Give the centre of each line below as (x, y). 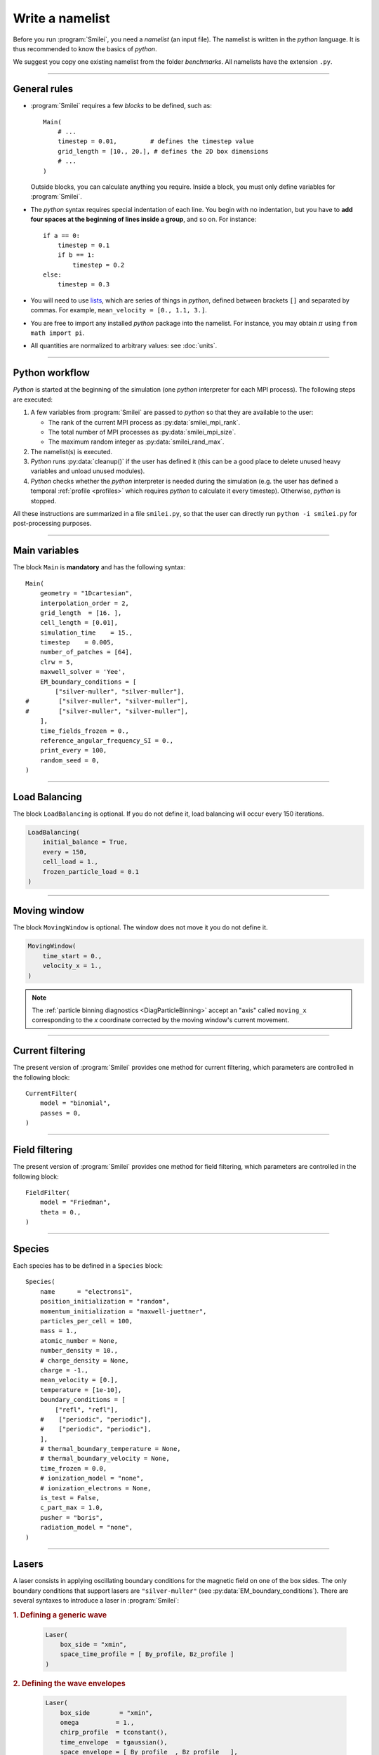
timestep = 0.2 (99, 265)
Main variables (46, 551)
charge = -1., (64, 1370)
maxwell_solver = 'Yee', (82, 672)
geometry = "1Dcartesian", (86, 594)
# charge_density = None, (85, 1360)
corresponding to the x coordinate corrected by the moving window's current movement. (160, 1020)
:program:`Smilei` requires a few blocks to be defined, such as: (121, 106)
